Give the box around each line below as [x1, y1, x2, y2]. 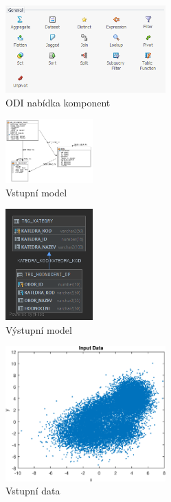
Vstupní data [5, 483, 60, 498]
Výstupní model [5, 322, 72, 336]
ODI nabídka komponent [5, 95, 111, 109]
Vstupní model [5, 185, 67, 199]
